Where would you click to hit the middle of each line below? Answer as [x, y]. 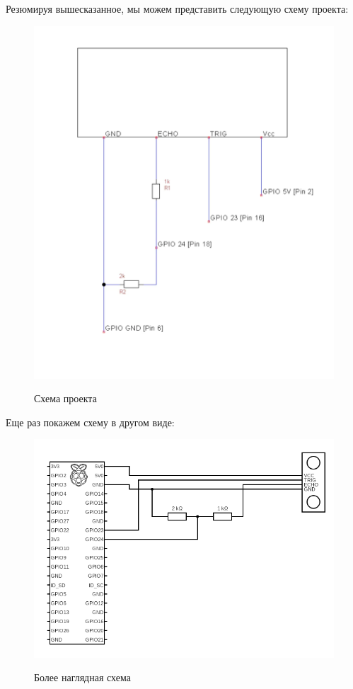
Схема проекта [65, 398]
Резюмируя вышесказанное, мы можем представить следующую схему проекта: [177, 8]
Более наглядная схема [82, 677]
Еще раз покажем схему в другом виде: [90, 422]
